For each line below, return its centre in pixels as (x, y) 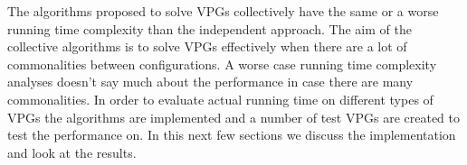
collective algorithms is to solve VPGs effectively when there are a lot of (207, 46)
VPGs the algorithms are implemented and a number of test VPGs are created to (233, 117)
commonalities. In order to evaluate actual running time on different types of (220, 99)
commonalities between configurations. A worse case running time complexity (222, 64)
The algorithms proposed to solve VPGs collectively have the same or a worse (223, 11)
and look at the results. (72, 152)
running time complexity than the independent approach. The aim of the (210, 28)
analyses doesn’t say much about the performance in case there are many (210, 82)
